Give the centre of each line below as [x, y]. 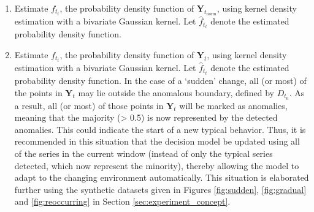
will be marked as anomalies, [233, 105]
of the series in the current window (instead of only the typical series [144, 153]
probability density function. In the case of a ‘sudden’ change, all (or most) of [160, 81]
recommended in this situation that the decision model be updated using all [157, 141]
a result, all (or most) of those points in [89, 105]
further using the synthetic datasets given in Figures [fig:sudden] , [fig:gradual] [160, 189]
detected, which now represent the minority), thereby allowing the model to [157, 165]
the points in [38, 92]
